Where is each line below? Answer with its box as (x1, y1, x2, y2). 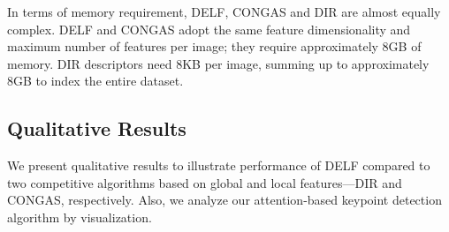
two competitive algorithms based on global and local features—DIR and (7, 173, 402, 191)
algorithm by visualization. (7, 207, 152, 226)
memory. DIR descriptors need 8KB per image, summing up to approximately (7, 54, 430, 72)
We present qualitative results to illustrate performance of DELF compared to (7, 156, 430, 175)
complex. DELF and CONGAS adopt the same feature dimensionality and (7, 19, 411, 38)
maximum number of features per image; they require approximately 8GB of (7, 37, 422, 56)
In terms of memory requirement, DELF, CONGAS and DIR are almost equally (7, 3, 441, 20)
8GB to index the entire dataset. (7, 71, 184, 90)
